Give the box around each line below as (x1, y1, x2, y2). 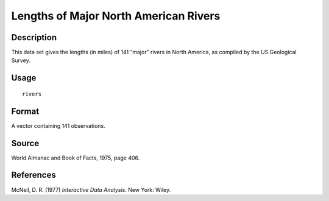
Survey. (11, 57, 30, 64)
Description (11, 32, 57, 43)
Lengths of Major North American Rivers (11, 9, 221, 23)
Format (11, 106, 40, 116)
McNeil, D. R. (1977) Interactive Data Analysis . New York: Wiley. (11, 186, 171, 193)
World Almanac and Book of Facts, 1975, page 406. (11, 154, 140, 161)
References (11, 170, 56, 180)
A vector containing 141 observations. (11, 122, 106, 129)
